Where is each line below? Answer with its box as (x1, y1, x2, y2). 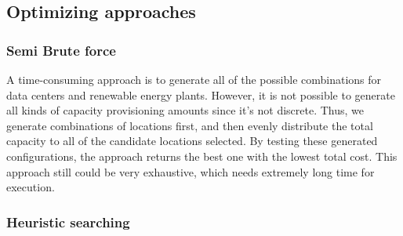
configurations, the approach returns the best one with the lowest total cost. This (6, 147, 398, 164)
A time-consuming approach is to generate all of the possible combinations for (6, 71, 382, 87)
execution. (6, 179, 55, 195)
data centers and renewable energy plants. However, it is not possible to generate (6, 86, 395, 103)
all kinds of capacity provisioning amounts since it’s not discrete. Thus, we (6, 102, 364, 118)
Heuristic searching (6, 212, 130, 231)
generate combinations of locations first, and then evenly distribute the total (6, 117, 373, 133)
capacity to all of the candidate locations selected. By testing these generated (6, 133, 378, 149)
